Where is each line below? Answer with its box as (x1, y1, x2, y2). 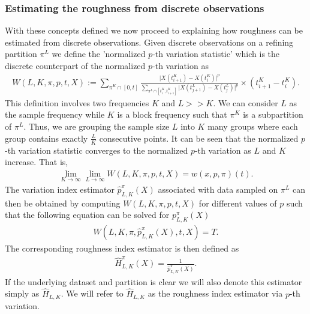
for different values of (198, 196, 277, 209)
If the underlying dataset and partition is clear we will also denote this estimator (5, 275, 302, 288)
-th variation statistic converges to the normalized (5, 143, 188, 156)
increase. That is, (5, 155, 68, 168)
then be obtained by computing (5, 196, 121, 209)
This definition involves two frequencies (5, 96, 149, 109)
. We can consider (213, 96, 278, 109)
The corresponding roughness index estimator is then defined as (5, 242, 239, 255)
